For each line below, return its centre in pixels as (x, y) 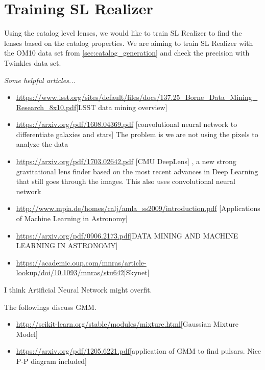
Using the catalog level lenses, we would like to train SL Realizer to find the (123, 33)
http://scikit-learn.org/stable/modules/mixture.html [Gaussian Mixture (127, 324)
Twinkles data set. (33, 62)
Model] (27, 334)
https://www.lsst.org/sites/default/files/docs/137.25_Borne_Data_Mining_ (137, 97)
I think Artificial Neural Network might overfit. (78, 289)
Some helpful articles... (40, 80)
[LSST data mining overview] (122, 107)
